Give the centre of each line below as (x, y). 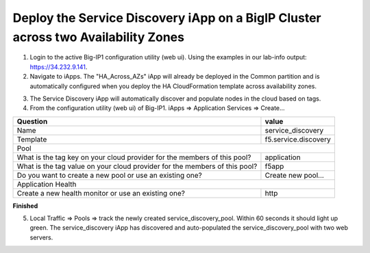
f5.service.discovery (298, 139)
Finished (25, 206)
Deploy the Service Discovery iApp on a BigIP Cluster (167, 18)
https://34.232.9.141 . (59, 67)
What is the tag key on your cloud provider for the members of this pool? (134, 157)
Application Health (47, 184)
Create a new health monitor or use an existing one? (101, 193)
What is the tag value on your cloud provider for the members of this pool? (137, 166)
